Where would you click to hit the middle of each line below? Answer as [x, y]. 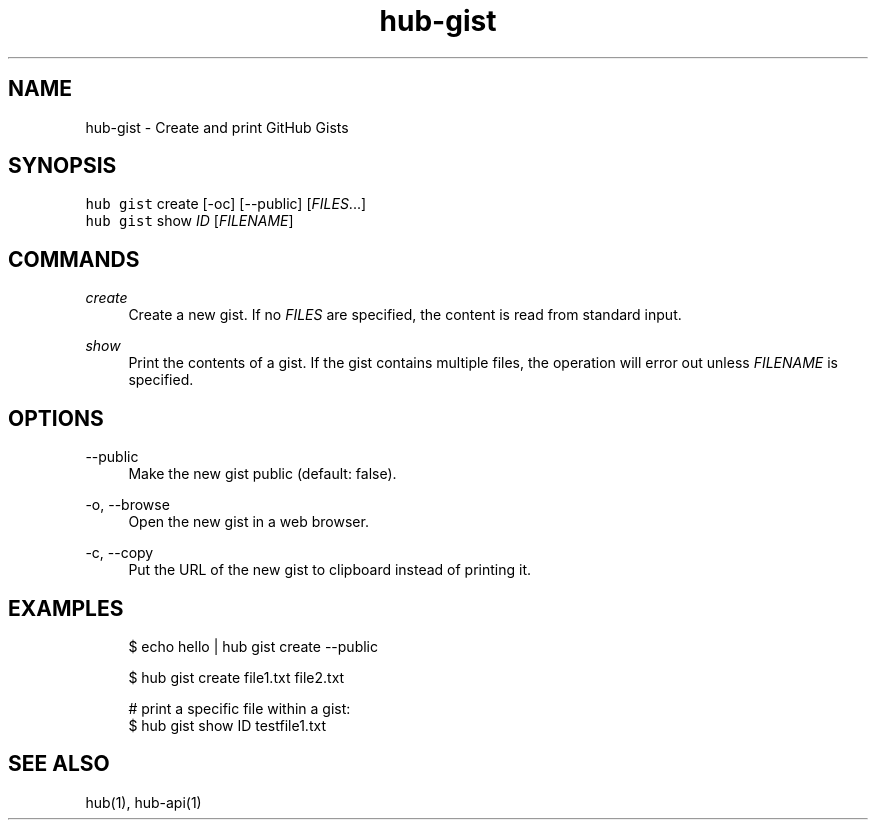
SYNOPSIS [62, 166]
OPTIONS [56, 418]
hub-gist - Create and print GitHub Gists [217, 127]
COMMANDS [74, 259]
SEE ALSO [59, 764]
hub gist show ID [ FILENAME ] [189, 221]
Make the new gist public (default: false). [262, 474]
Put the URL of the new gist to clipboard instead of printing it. [330, 570]
